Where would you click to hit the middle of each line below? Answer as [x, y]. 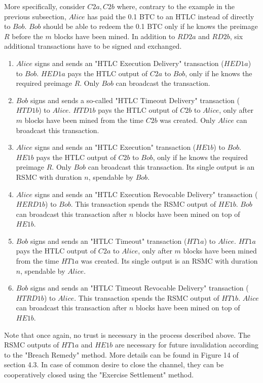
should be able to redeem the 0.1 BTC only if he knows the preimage [151, 26]
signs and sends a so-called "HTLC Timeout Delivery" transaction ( [135, 100]
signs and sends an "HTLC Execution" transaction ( [115, 147]
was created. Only [188, 120]
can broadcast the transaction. [163, 83]
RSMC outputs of [32, 345]
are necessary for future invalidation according [186, 345]
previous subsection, [35, 16]
